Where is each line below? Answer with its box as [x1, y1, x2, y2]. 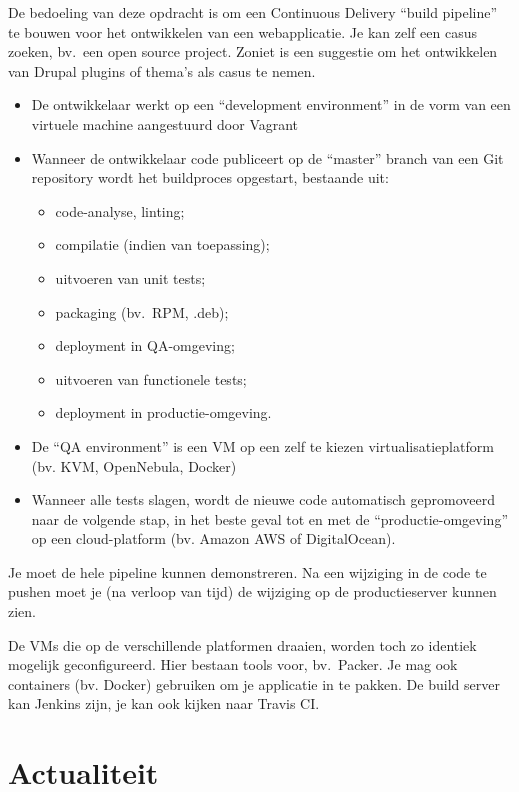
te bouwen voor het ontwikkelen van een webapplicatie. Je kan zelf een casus [8, 21, 477, 42]
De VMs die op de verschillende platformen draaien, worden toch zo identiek [8, 634, 477, 655]
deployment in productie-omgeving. [55, 402, 272, 423]
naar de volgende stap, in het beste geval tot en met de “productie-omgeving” [31, 508, 508, 529]
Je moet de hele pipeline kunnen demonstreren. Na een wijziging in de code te [8, 561, 487, 582]
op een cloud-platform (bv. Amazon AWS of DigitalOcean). [31, 528, 396, 549]
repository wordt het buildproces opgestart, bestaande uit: [31, 167, 389, 188]
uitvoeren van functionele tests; [55, 368, 247, 389]
